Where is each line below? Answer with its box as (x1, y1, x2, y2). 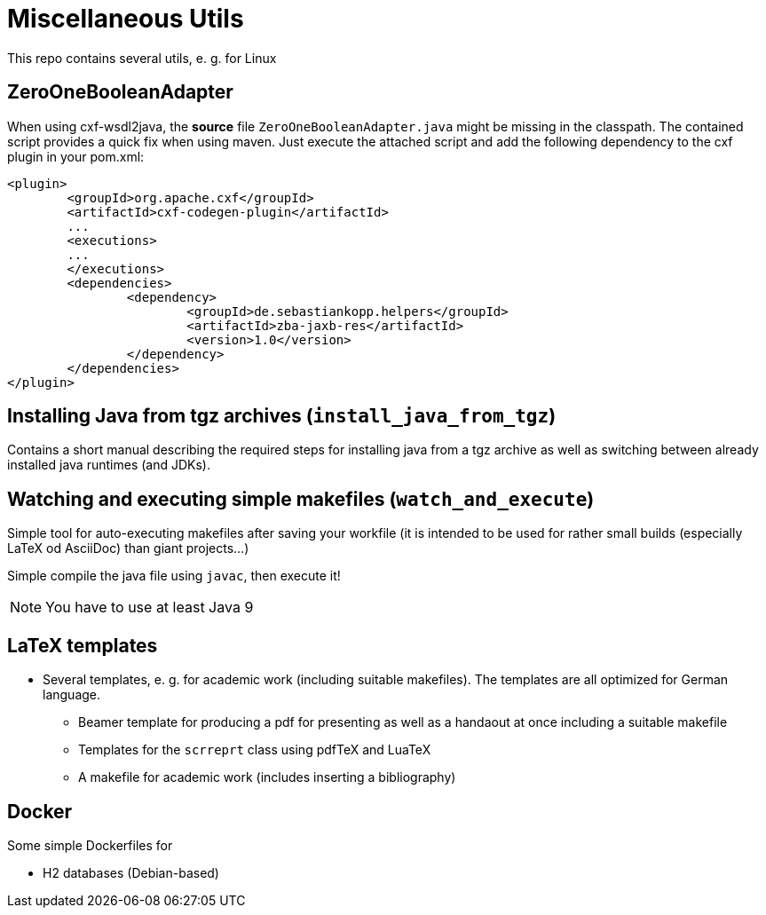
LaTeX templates (7, 634, 158, 657)
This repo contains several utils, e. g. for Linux (7, 50, 277, 66)
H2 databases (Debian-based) (43, 864, 219, 880)
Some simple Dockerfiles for (7, 837, 173, 853)
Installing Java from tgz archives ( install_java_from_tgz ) (7, 405, 557, 428)
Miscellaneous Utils (7, 4, 244, 34)
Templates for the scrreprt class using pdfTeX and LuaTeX (78, 742, 431, 758)
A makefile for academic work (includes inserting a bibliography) (78, 769, 456, 785)
